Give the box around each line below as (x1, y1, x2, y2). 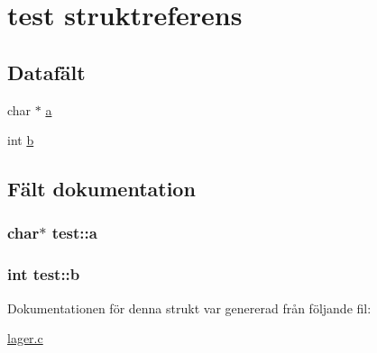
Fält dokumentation (7, 175, 196, 203)
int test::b (7, 263, 80, 285)
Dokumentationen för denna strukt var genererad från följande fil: (7, 298, 372, 317)
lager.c (7, 329, 43, 348)
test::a (51, 222, 97, 244)
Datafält (7, 58, 86, 86)
